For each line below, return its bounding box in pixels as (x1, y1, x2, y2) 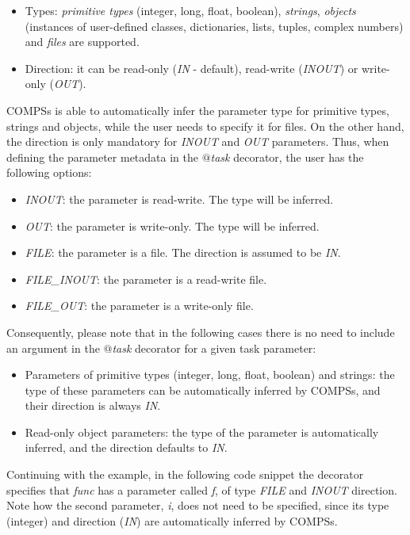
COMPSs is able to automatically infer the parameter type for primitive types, (6, 101, 389, 118)
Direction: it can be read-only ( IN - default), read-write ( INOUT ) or (25, 59, 358, 76)
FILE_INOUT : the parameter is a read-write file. (25, 270, 267, 287)
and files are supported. (25, 33, 140, 50)
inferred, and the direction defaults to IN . (25, 439, 228, 456)
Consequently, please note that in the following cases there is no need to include (6, 323, 395, 340)
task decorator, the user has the (210, 148, 364, 165)
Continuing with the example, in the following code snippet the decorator (6, 466, 364, 483)
